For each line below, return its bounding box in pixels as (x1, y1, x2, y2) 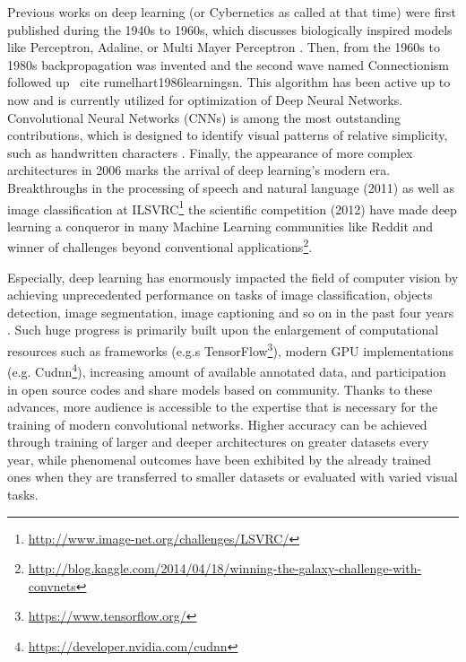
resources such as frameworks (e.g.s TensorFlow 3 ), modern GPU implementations (7, 339, 453, 360)
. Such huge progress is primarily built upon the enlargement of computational (7, 320, 439, 339)
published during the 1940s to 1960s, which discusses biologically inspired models (7, 20, 453, 39)
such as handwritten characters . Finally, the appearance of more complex (7, 143, 413, 161)
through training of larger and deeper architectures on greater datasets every (7, 432, 429, 451)
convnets (28, 576, 76, 595)
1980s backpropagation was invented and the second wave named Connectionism (7, 55, 450, 74)
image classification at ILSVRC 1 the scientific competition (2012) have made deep (7, 196, 457, 218)
